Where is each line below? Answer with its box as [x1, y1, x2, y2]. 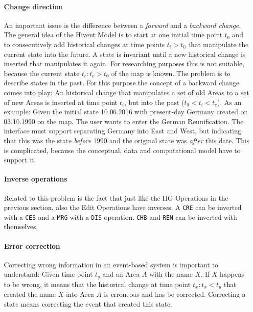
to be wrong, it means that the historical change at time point [4, 279, 191, 289]
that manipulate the [188, 39, 249, 49]
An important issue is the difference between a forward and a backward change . [4, 20, 241, 30]
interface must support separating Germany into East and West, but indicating [4, 126, 242, 136]
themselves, [4, 221, 38, 232]
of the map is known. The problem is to [111, 68, 230, 78]
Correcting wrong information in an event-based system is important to [4, 259, 219, 269]
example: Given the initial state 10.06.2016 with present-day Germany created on [4, 106, 248, 117]
